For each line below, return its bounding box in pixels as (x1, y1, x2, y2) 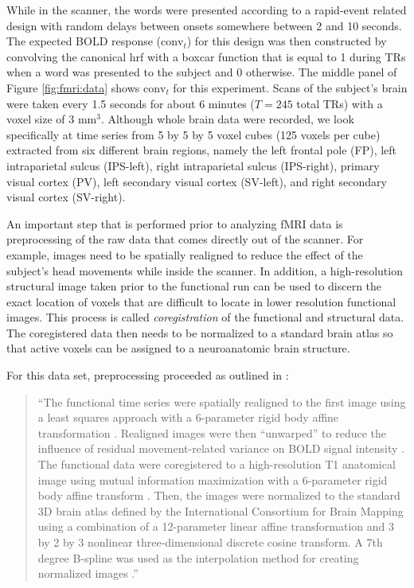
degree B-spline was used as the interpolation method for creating (37, 549, 359, 566)
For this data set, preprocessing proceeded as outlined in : (6, 367, 289, 384)
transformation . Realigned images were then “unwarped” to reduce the (37, 424, 387, 441)
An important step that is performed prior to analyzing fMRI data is (6, 215, 343, 232)
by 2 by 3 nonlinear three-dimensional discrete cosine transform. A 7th (37, 534, 383, 550)
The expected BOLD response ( (6, 33, 162, 49)
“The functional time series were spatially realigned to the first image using (37, 393, 406, 410)
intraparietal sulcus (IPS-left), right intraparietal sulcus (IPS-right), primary (6, 157, 380, 173)
